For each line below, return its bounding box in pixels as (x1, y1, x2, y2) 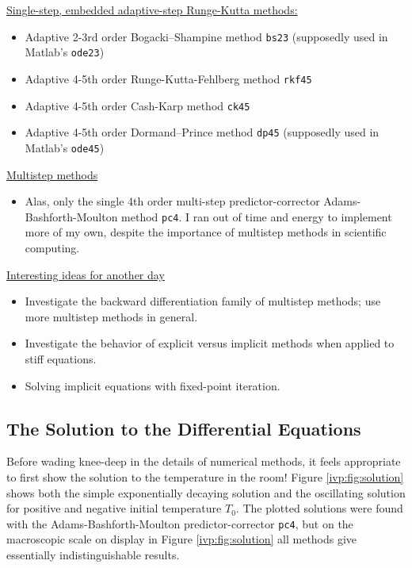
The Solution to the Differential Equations (6, 416, 361, 440)
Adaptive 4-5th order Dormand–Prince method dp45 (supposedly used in (25, 124, 380, 140)
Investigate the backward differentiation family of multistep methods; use (25, 293, 381, 309)
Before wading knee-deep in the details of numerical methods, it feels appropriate (6, 453, 401, 470)
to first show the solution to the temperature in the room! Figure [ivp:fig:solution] (6, 468, 404, 485)
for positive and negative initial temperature (6, 500, 222, 516)
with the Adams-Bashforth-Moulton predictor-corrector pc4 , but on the (6, 515, 353, 532)
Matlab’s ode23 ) (25, 44, 105, 60)
